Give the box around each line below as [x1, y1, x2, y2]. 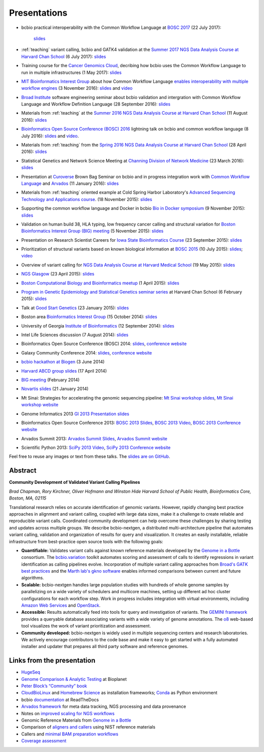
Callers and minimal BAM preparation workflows [21, 731, 118, 737]
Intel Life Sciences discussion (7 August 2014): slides [21, 332, 129, 338]
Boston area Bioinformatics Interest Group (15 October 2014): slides [21, 314, 157, 320]
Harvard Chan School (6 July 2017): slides [21, 53, 106, 59]
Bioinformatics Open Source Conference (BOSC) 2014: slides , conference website [21, 341, 187, 347]
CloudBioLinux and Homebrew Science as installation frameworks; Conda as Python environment [21, 690, 218, 696]
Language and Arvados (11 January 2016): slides [21, 180, 119, 186]
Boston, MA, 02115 [9, 495, 46, 501]
